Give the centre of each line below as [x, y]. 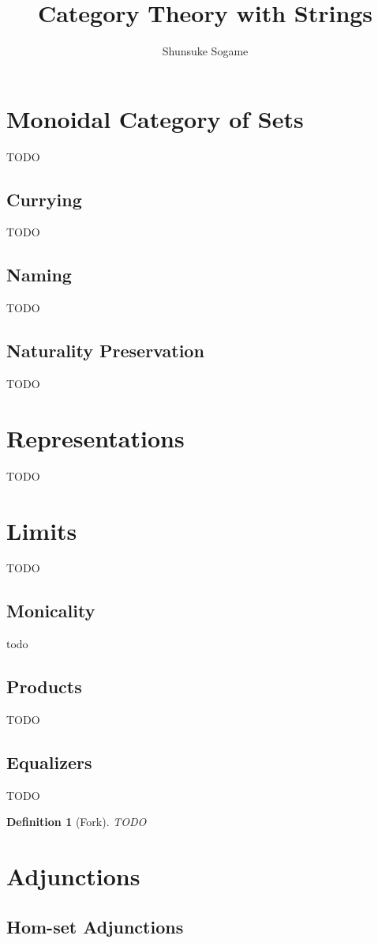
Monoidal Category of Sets [155, 118]
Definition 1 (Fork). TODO [77, 822]
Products [44, 687]
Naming [39, 275]
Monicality [51, 611]
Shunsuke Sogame [205, 51]
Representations [95, 438]
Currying [44, 199]
